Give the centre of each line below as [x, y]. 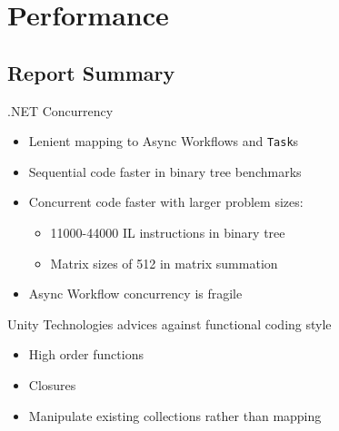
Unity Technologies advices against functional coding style [169, 323]
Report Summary [91, 72]
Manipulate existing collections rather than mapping [175, 415]
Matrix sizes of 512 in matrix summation [164, 263]
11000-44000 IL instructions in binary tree [168, 233]
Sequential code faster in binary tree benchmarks [165, 171]
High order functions [86, 354]
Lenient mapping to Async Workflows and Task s [164, 141]
